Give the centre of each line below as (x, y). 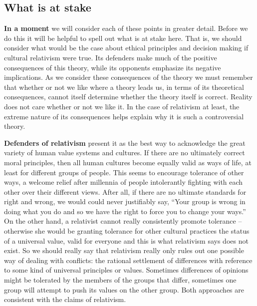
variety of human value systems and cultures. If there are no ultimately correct (125, 153)
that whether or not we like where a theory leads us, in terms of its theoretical (124, 87)
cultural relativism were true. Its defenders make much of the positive (111, 57)
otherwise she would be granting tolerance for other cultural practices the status (127, 231)
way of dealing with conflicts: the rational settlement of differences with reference (128, 260)
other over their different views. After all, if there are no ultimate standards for (125, 191)
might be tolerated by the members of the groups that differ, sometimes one (120, 280)
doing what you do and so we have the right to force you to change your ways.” (125, 211)
